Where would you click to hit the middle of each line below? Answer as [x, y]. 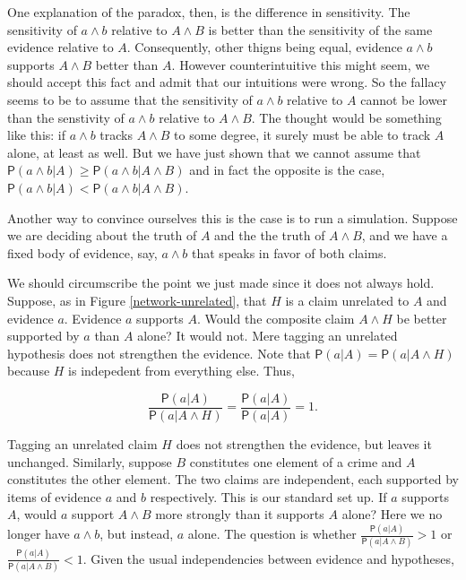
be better [422, 318]
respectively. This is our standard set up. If [268, 496]
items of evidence [55, 496]
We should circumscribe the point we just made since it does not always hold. [221, 283]
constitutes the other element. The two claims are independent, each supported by [233, 479]
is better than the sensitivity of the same [320, 29]
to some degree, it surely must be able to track [302, 135]
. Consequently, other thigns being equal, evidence [264, 47]
